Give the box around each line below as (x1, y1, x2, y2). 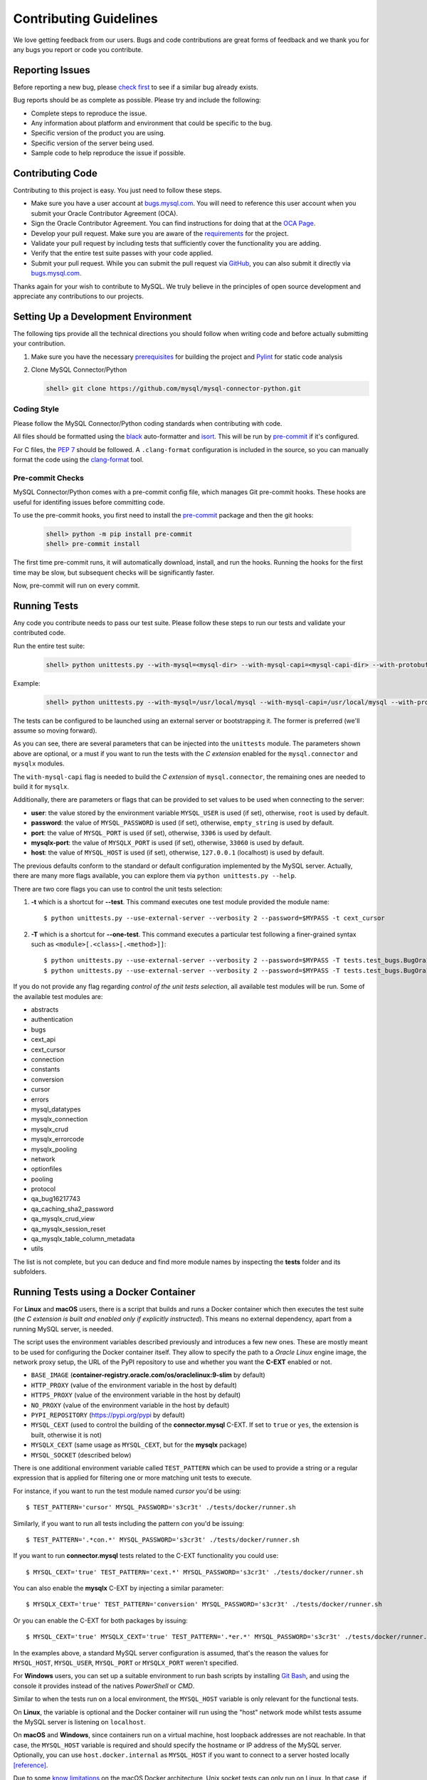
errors (31, 1095, 49, 1104)
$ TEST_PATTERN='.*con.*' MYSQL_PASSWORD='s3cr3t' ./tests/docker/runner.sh (26, 1535, 300, 1544)
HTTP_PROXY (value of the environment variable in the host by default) (31, 1381, 238, 1389)
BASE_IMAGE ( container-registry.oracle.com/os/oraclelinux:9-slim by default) (31, 1371, 266, 1379)
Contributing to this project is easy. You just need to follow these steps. (13, 186, 222, 195)
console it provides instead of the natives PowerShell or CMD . (13, 1681, 195, 1690)
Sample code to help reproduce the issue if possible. (31, 149, 186, 157)
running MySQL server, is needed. (13, 1324, 114, 1333)
